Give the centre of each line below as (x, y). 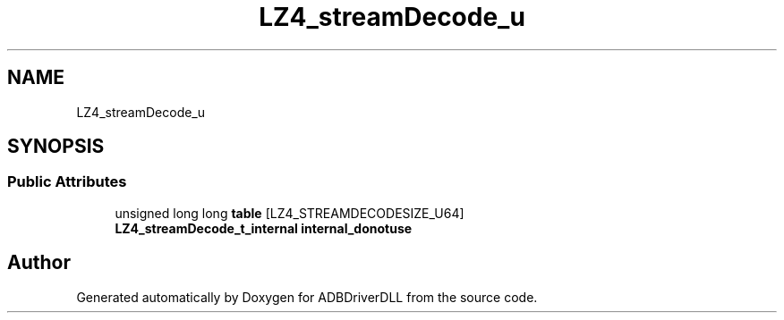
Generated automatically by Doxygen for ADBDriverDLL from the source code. (307, 297)
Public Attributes (67, 182)
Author (39, 263)
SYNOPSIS (56, 147)
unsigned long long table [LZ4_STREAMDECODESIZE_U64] (290, 213)
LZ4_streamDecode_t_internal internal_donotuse (264, 228)
